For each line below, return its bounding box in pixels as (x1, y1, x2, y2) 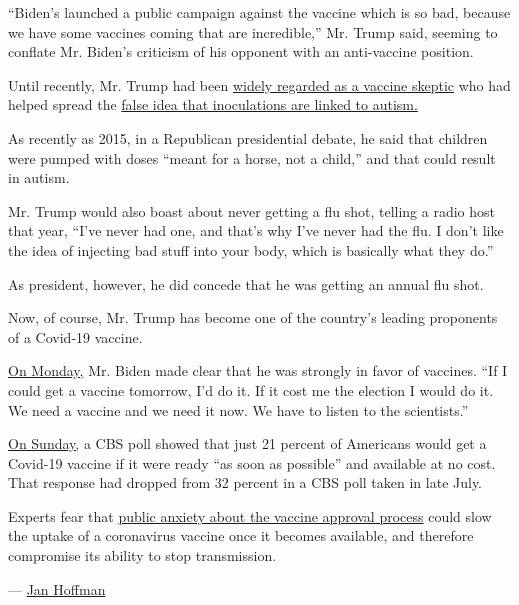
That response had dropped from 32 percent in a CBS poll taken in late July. (8, 472, 483, 493)
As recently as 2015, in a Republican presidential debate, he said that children (8, 127, 488, 148)
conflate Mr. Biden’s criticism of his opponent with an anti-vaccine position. (8, 41, 474, 62)
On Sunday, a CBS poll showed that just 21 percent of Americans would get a (8, 433, 487, 454)
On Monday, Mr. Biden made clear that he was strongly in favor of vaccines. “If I (8, 360, 508, 381)
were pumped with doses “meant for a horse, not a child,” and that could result (8, 147, 496, 168)
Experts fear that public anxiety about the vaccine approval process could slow (8, 505, 492, 526)
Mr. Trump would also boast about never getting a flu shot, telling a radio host (8, 200, 496, 221)
